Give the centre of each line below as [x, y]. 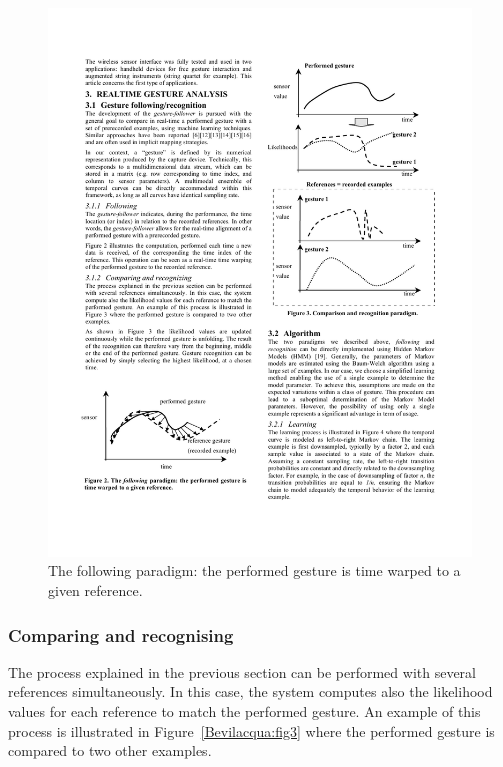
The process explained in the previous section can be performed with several [242, 671]
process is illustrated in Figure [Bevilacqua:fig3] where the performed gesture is [251, 730]
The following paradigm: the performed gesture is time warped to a [254, 570]
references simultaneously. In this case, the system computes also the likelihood [250, 691]
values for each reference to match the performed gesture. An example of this [244, 711]
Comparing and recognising [121, 634]
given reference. [95, 590]
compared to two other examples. [110, 750]
